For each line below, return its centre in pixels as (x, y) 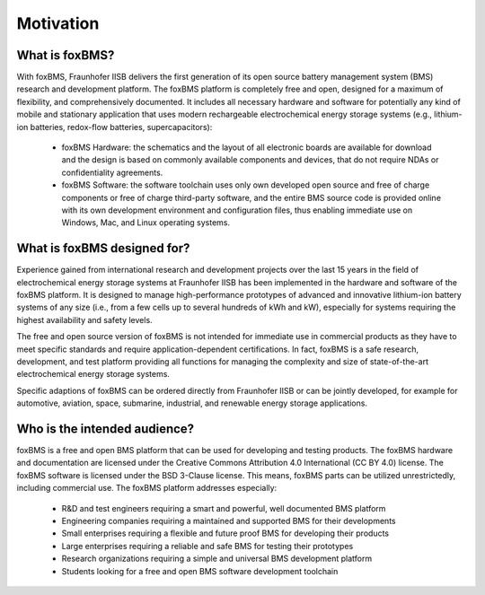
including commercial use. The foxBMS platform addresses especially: (147, 488)
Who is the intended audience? (106, 429)
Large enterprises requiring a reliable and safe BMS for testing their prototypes (207, 546)
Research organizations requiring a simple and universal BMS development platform (217, 559)
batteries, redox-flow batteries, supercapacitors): (121, 127)
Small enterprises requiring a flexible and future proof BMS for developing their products (225, 533)
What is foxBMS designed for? (103, 248)
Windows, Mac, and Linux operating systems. (146, 223)
